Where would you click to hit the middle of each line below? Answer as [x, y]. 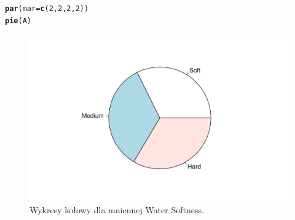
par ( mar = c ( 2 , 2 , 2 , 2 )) [47, 9]
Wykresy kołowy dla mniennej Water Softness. [117, 210]
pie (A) [18, 21]
